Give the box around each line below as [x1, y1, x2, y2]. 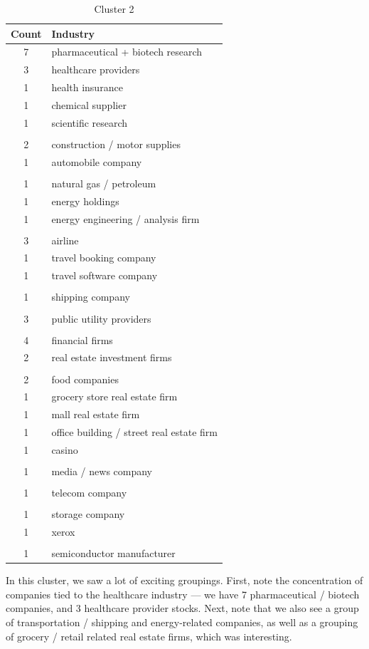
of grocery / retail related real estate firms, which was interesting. [6, 628, 292, 643]
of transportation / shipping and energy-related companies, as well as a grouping [6, 615, 358, 629]
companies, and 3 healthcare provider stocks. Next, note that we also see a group [6, 601, 359, 616]
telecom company [51, 485, 127, 500]
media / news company [51, 464, 153, 478]
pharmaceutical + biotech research [51, 44, 203, 59]
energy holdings [51, 193, 119, 208]
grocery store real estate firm [51, 389, 178, 404]
